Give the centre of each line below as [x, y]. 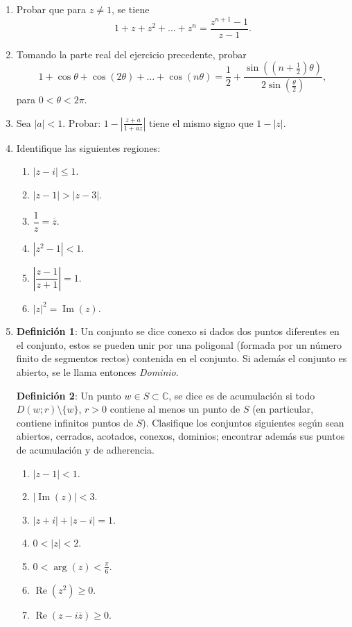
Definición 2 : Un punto [69, 395]
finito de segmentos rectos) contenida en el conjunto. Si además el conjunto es [182, 358]
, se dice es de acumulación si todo [242, 395]
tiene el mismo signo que [201, 122]
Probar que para [51, 9]
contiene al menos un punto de [175, 409]
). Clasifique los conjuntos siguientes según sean [243, 422]
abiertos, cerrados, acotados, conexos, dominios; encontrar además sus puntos [181, 436]
